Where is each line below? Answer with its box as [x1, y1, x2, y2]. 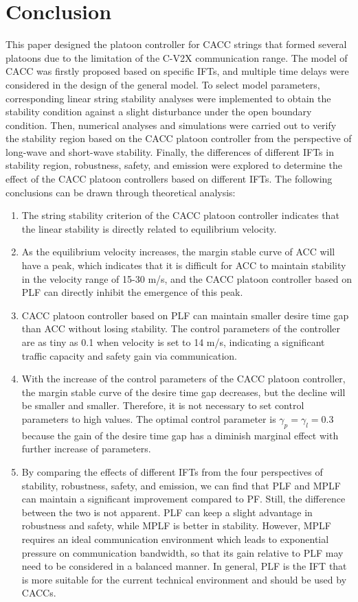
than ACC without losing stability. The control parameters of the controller [21, 321, 341, 336]
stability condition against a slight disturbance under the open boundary [5, 104, 312, 119]
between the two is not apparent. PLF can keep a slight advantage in [21, 505, 313, 519]
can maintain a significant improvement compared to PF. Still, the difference [21, 491, 346, 506]
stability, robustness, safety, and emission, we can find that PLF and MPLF [21, 478, 341, 492]
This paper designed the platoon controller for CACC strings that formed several [5, 37, 347, 51]
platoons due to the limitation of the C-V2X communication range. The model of [5, 50, 348, 65]
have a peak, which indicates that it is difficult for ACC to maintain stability [21, 258, 346, 273]
